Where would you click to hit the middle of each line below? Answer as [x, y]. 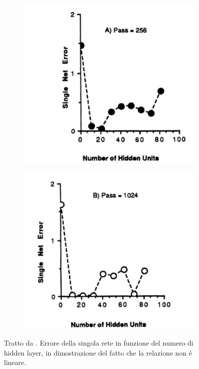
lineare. [15, 362]
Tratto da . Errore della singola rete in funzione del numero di [99, 343]
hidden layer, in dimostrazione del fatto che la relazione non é [98, 352]
